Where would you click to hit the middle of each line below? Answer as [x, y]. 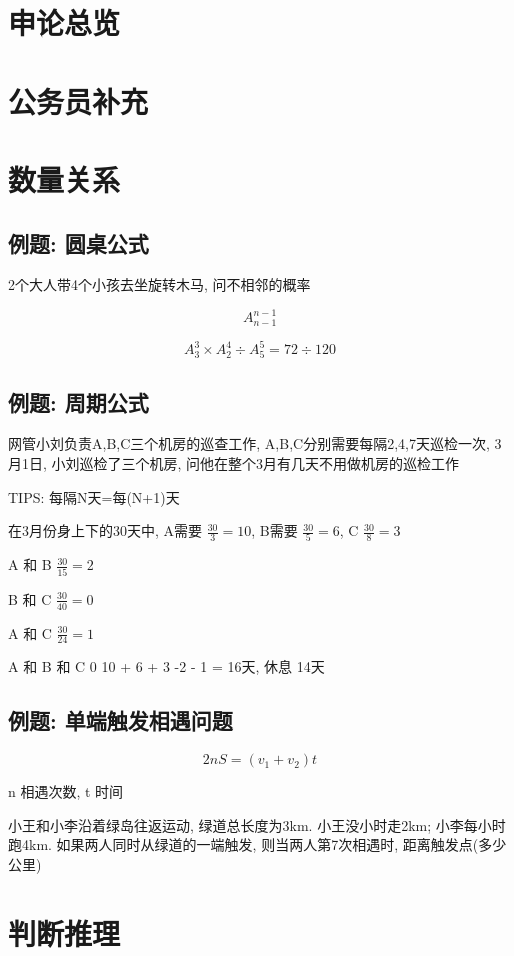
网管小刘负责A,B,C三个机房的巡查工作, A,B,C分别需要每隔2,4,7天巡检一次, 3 [255, 443]
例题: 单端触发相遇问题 [120, 720]
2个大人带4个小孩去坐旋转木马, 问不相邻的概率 [159, 284]
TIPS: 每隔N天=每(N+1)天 [94, 496]
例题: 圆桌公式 [78, 242]
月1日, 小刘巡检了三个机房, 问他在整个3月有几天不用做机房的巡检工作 [234, 462]
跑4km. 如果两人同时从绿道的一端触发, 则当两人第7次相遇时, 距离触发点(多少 [257, 844]
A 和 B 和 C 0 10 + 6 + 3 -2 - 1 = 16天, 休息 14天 [166, 666]
